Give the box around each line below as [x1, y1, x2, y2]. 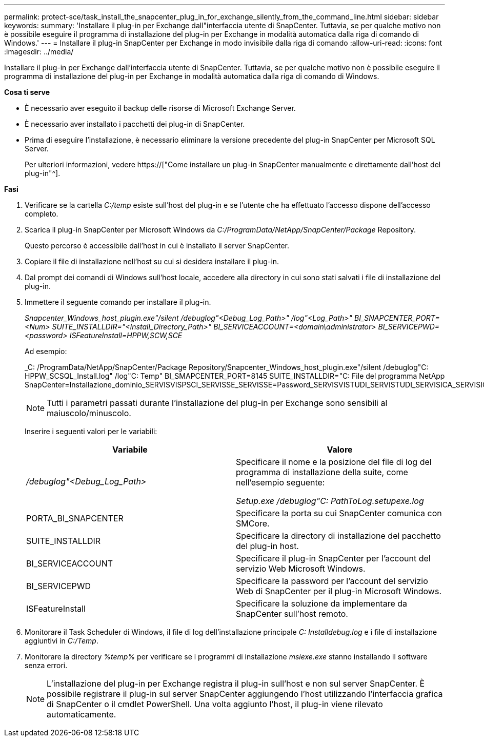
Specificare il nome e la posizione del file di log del [236, 457, 432, 467]
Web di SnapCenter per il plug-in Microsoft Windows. [236, 586, 441, 596]
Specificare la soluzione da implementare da [236, 598, 408, 609]
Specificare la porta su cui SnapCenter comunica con [236, 508, 442, 518]
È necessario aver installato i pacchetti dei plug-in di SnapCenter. [25, 120, 245, 128]
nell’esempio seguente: [236, 477, 325, 488]
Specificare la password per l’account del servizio [236, 576, 428, 586]
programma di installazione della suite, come [236, 467, 408, 477]
